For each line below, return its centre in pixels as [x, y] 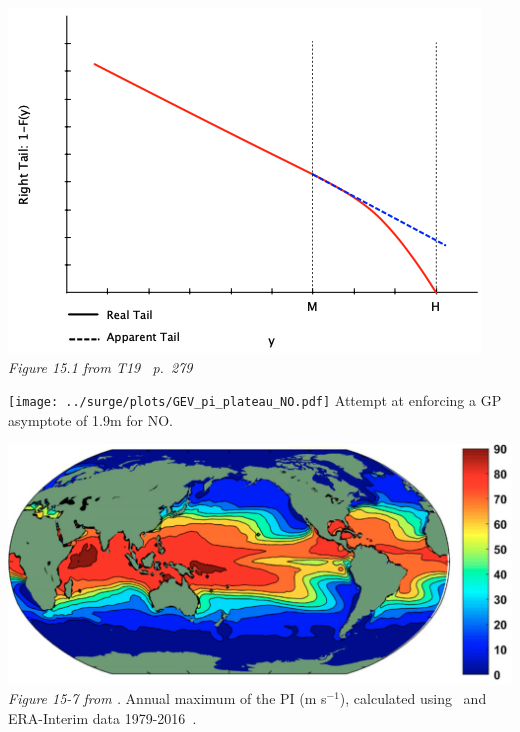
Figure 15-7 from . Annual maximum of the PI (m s [167, 698]
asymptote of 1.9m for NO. [91, 419]
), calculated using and [413, 698]
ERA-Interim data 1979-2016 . [102, 717]
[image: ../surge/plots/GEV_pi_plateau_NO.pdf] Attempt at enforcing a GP [255, 400]
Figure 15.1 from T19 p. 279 [100, 366]
